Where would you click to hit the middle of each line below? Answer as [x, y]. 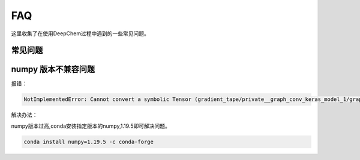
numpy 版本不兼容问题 [53, 70]
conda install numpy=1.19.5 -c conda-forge [89, 141]
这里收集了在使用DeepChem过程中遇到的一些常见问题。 [80, 33]
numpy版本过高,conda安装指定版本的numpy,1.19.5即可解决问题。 [91, 126]
